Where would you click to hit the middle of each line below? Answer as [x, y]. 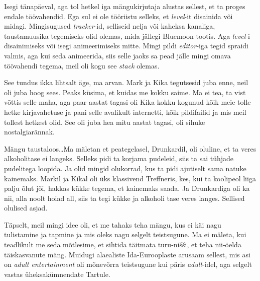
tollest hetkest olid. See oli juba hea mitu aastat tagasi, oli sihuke [105, 122]
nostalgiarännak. [29, 132]
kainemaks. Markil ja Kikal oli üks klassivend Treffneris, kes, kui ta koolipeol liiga [130, 178]
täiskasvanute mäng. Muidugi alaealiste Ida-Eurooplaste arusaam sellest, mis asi [127, 254]
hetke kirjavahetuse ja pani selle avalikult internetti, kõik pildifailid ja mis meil [125, 112]
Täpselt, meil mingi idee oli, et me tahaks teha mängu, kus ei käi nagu [113, 224]
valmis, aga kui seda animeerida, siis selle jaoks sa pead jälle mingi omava [117, 55]
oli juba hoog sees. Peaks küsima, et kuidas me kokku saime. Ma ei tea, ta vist [125, 92]
